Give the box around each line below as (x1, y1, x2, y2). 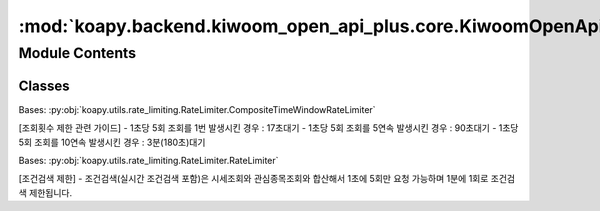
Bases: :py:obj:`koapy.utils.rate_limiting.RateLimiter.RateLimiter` (18, 154, 279, 166)
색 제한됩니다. (18, 186, 73, 199)
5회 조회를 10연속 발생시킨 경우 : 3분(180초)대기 (18, 136, 206, 148)
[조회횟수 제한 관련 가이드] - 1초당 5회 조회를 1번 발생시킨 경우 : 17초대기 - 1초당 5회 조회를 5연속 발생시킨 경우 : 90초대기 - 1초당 (18, 122, 519, 134)
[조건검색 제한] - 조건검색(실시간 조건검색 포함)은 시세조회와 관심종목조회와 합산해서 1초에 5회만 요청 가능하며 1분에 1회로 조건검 (18, 173, 515, 185)
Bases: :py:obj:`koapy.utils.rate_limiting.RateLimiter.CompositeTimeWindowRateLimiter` (18, 103, 376, 115)
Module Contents (18, 44, 137, 62)
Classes (18, 77, 70, 94)
